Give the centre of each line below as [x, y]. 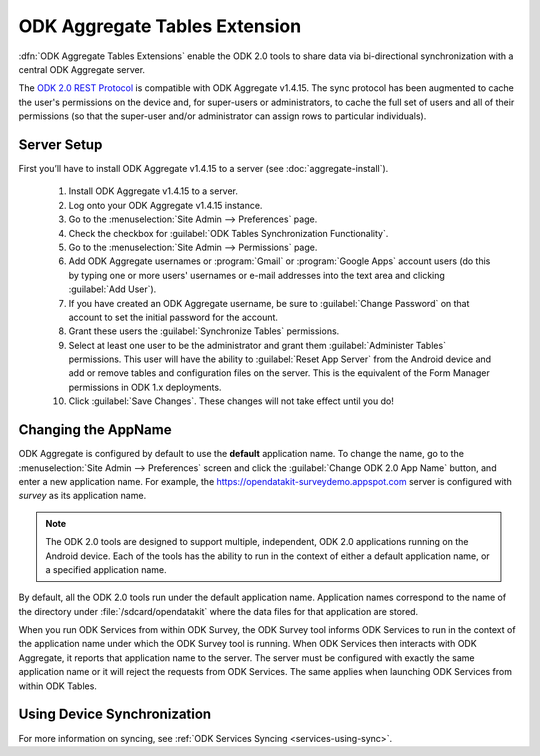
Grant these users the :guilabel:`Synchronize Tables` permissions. [204, 331]
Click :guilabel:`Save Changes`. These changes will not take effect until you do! [231, 401]
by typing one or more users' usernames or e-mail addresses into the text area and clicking [256, 275]
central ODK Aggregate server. [81, 69]
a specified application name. [106, 569]
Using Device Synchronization [115, 714]
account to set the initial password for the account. [173, 317]
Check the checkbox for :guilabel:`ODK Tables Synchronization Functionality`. [228, 233]
